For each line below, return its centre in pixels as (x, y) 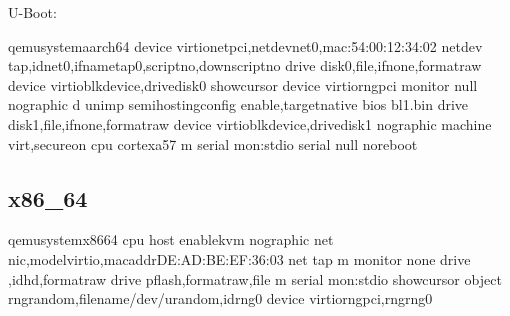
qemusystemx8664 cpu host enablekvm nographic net (171, 239)
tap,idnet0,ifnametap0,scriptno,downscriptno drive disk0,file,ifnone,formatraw (245, 65)
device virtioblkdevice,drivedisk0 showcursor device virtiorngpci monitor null (243, 84)
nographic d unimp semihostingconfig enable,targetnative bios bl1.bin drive (238, 104)
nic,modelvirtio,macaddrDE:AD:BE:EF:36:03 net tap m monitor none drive (239, 258)
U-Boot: (32, 12)
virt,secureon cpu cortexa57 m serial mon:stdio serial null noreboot (213, 143)
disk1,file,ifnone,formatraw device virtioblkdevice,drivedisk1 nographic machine (250, 123)
